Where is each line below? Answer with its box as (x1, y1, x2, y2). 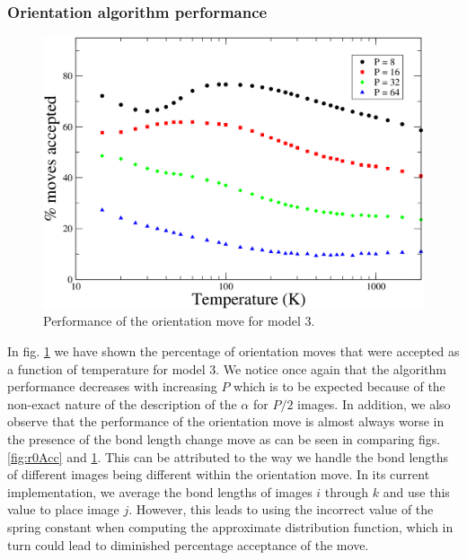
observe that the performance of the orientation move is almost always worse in (7, 412, 445, 431)
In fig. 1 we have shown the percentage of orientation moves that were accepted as (7, 342, 460, 361)
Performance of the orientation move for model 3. (43, 311, 315, 330)
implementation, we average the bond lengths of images (7, 482, 313, 501)
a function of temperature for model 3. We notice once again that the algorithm (7, 359, 447, 378)
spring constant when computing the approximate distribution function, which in (7, 518, 454, 537)
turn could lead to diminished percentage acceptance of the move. (7, 535, 369, 554)
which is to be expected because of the (233, 377, 445, 396)
